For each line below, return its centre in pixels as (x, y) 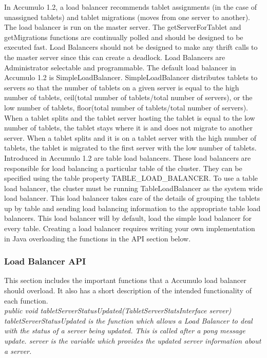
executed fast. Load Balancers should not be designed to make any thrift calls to (131, 47)
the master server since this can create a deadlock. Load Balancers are (115, 57)
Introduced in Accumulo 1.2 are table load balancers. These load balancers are (128, 157)
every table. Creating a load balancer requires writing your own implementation (130, 228)
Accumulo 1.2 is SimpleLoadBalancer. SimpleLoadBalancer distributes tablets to (131, 77)
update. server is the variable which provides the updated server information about (133, 341)
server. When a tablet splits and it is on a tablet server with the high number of (130, 137)
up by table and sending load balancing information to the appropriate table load (132, 208)
